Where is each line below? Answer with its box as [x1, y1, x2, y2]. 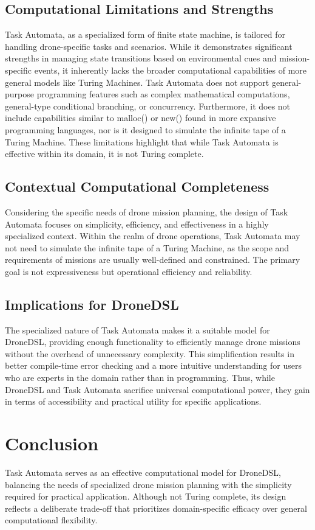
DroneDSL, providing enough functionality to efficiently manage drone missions [5, 335, 300, 348]
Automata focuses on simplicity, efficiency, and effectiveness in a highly [5, 217, 269, 230]
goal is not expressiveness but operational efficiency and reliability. [5, 265, 252, 277]
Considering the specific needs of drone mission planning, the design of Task [5, 205, 288, 218]
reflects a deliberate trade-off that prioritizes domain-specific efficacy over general [5, 501, 307, 514]
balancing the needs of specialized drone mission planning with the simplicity [5, 478, 292, 490]
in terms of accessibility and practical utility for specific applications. [5, 395, 262, 408]
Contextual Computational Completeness [5, 177, 269, 196]
